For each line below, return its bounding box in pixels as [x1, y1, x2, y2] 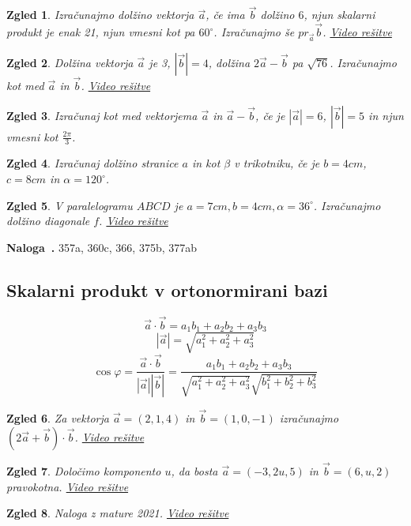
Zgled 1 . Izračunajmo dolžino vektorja [6, 6, 194, 23]
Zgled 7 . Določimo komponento [6, 462, 161, 479]
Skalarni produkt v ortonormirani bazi [6, 277, 328, 302]
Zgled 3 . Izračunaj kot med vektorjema [6, 107, 198, 123]
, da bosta [171, 462, 218, 479]
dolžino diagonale [6, 212, 90, 229]
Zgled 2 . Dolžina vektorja [6, 54, 134, 70]
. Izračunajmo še [213, 24, 295, 40]
